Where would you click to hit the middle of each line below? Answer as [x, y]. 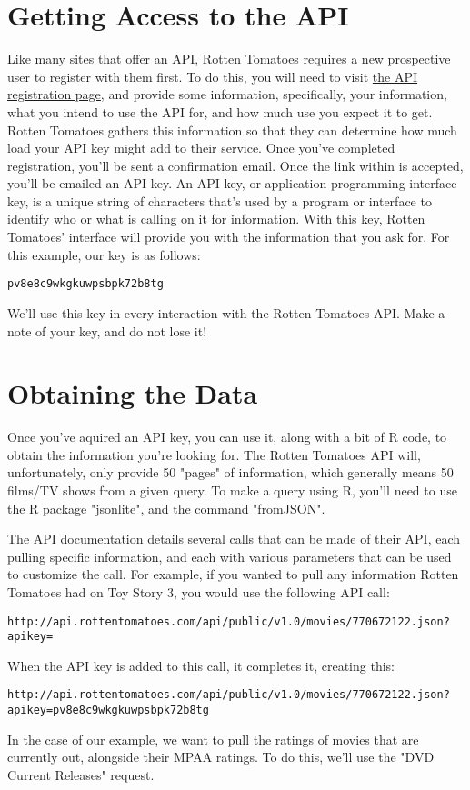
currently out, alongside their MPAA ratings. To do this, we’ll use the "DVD [221, 757]
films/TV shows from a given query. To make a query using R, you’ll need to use [232, 490]
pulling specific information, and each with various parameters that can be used [230, 556]
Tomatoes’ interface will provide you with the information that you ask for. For [229, 237]
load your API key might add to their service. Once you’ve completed [201, 148]
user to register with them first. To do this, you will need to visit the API [213, 76]
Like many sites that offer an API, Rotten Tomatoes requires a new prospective [229, 59]
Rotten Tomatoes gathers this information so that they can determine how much [232, 130]
